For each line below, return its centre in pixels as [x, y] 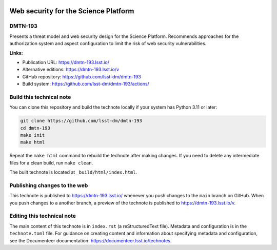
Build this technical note [40, 97]
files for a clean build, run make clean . [51, 163]
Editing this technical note [43, 216]
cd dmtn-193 [35, 128]
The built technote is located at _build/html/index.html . [73, 172]
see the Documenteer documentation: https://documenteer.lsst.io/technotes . [91, 240]
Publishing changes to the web [49, 185]
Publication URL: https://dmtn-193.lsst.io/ [66, 62]
